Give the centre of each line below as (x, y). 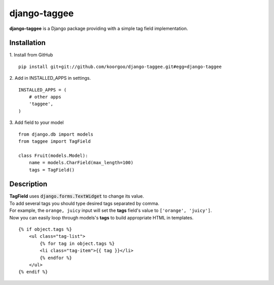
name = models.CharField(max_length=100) (81, 163)
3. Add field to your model (37, 122)
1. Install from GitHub (31, 55)
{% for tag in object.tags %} (77, 243)
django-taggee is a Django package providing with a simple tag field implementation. (99, 28)
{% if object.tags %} (45, 229)
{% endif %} (33, 272)
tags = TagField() (52, 170)
